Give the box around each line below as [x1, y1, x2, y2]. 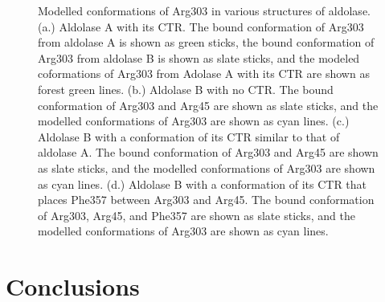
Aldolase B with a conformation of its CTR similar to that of [38, 128, 340, 145]
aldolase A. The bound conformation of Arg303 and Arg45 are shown [38, 144, 379, 161]
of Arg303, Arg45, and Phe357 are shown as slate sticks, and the [38, 206, 356, 223]
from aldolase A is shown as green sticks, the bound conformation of [38, 34, 375, 51]
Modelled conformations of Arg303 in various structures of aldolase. [38, 2, 371, 18]
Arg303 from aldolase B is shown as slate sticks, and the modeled [38, 49, 360, 66]
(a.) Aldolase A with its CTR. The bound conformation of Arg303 [38, 18, 364, 35]
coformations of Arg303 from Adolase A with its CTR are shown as [38, 65, 370, 82]
